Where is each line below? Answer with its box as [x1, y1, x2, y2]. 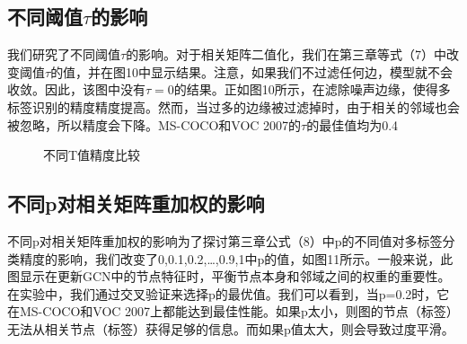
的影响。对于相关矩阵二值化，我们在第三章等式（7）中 [126, 45, 447, 64]
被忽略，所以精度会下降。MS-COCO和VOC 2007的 [7, 115, 302, 134]
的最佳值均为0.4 [306, 115, 399, 134]
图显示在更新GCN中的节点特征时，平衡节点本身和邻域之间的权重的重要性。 [7, 267, 451, 286]
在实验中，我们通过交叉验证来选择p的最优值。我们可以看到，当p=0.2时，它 [7, 284, 450, 303]
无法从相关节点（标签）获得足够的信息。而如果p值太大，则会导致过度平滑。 [7, 319, 454, 338]
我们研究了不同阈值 [7, 45, 120, 64]
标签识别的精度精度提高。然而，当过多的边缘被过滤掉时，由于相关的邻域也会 [7, 97, 460, 116]
